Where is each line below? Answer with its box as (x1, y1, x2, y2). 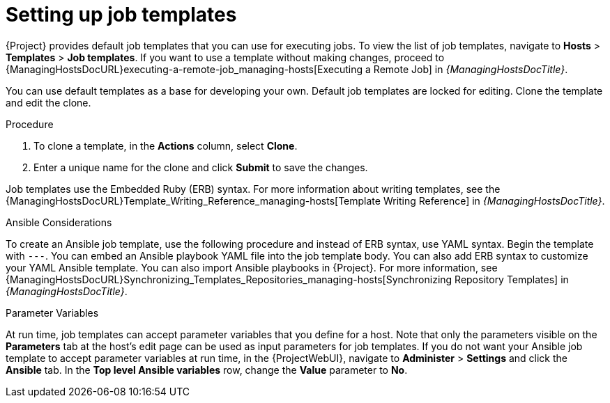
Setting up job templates (6, 3, 237, 26)
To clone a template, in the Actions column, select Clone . (33, 139, 298, 152)
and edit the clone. (6, 96, 91, 109)
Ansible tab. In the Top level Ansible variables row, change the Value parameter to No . (6, 363, 408, 376)
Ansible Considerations (6, 216, 112, 228)
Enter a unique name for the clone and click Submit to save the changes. (33, 161, 368, 173)
